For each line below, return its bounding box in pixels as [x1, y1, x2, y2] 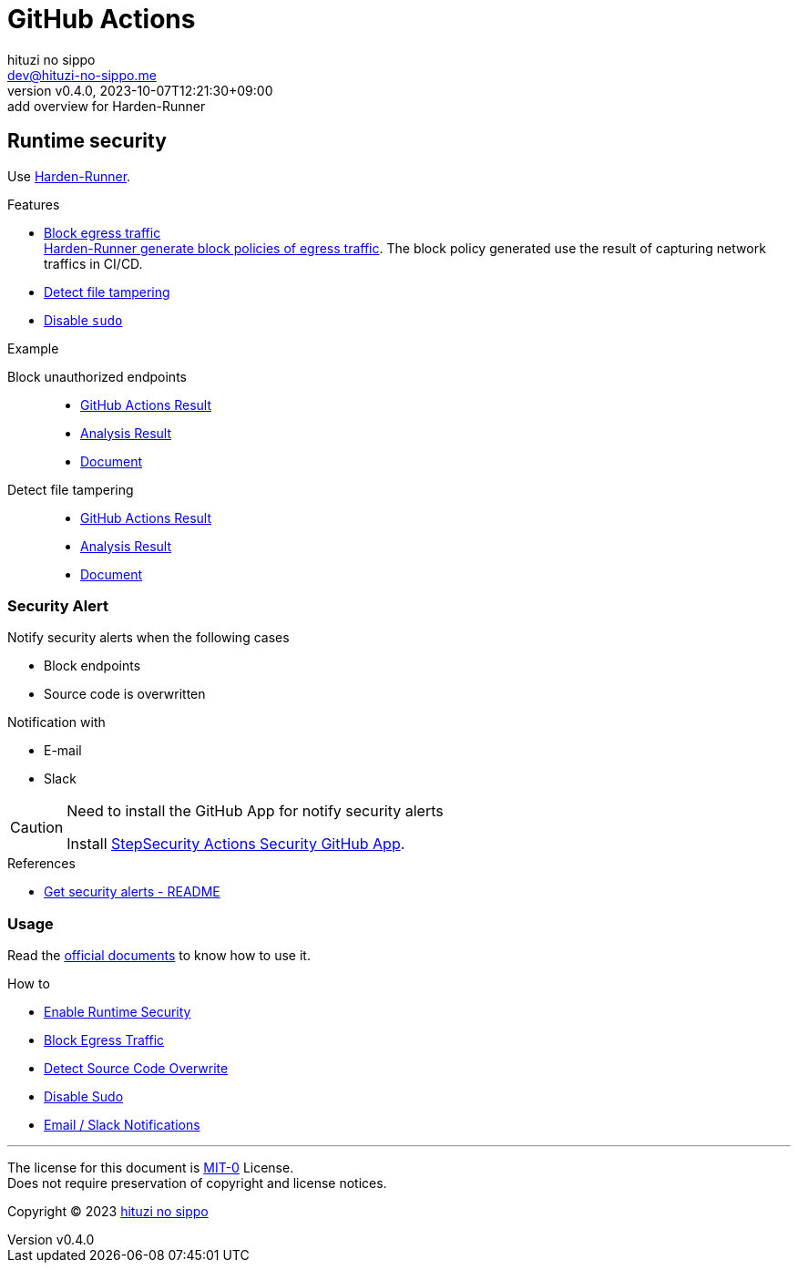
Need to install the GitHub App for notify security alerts [66, 802, 444, 821]
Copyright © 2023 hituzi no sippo [7, 1203, 209, 1220]
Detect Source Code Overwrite [44, 1060, 229, 1077]
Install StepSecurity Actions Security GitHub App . [66, 835, 405, 854]
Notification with [7, 714, 106, 731]
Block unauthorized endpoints [7, 368, 187, 384]
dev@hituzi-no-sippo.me [7, 67, 157, 83]
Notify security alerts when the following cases [7, 630, 290, 646]
